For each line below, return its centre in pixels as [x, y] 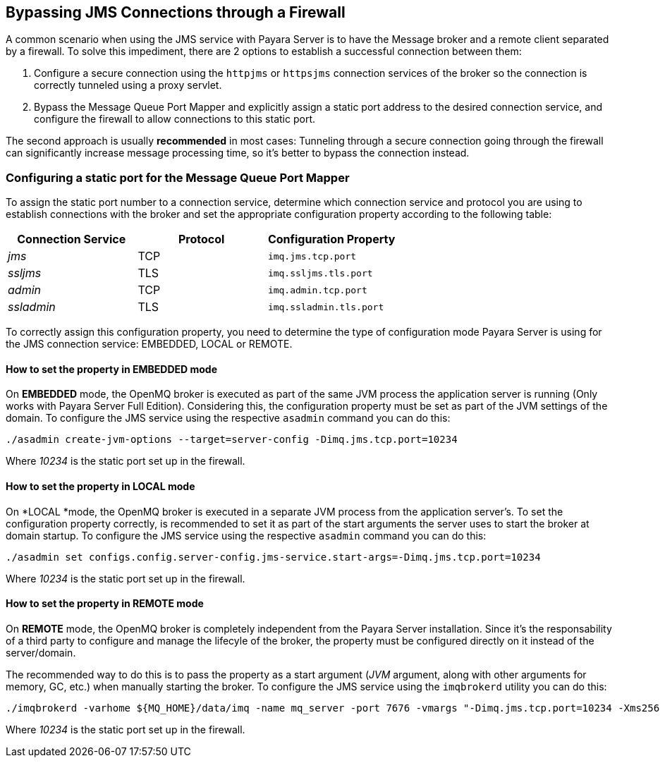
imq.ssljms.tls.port [320, 273]
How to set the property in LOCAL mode [100, 486]
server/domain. [41, 652]
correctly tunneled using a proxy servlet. [128, 85]
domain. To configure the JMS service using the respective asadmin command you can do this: [228, 418]
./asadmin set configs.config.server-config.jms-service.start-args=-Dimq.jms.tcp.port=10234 [273, 557]
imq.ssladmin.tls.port [326, 307]
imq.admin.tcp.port [317, 290]
